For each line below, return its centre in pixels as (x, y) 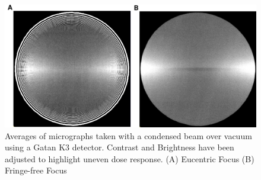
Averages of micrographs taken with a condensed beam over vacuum (128, 135)
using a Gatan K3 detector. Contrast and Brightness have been (120, 147)
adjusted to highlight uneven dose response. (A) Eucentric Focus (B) (130, 158)
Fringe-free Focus (36, 170)
